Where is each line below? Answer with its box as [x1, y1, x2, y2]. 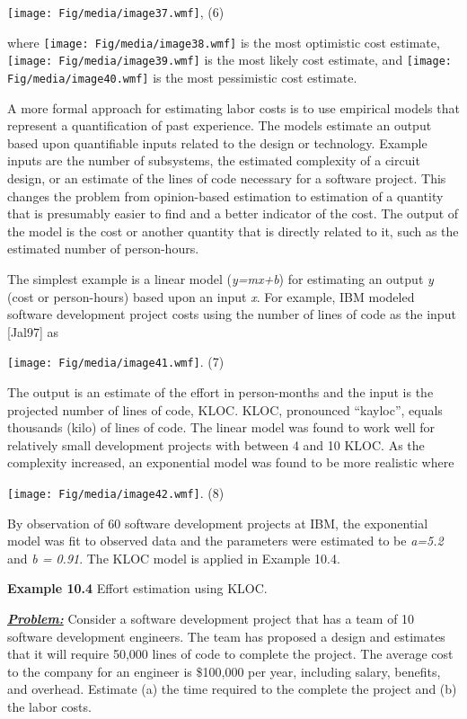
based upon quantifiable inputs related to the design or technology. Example [7, 133, 427, 152]
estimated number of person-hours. [7, 239, 199, 258]
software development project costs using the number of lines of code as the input [7, 305, 456, 324]
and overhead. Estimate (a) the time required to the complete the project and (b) [7, 679, 457, 698]
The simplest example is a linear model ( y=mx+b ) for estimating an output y [7, 269, 434, 288]
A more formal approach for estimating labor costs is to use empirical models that [7, 98, 460, 117]
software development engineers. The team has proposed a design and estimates [7, 626, 445, 645]
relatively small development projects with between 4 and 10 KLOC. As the [7, 435, 425, 454]
